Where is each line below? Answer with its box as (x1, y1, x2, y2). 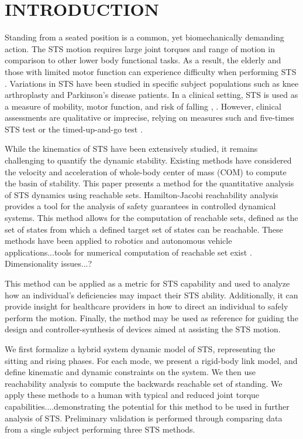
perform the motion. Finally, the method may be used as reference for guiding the (5, 311, 298, 324)
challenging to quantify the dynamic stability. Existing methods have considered (5, 154, 292, 166)
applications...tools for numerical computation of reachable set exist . (5, 246, 252, 258)
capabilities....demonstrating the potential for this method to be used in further (5, 400, 290, 412)
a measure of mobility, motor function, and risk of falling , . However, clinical (5, 100, 281, 112)
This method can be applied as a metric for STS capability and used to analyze (5, 277, 290, 289)
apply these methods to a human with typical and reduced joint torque (5, 389, 260, 401)
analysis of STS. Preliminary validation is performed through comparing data (5, 411, 283, 424)
